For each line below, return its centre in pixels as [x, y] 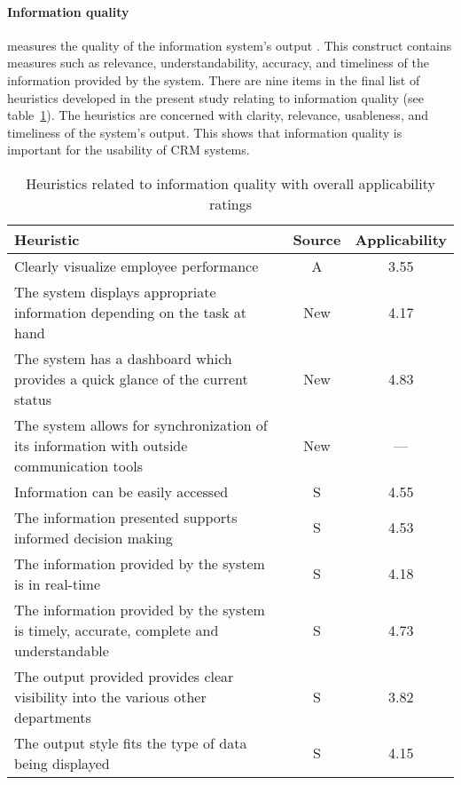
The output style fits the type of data [131, 742]
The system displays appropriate [115, 291]
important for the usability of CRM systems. [129, 150]
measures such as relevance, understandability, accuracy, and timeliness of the [218, 63]
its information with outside [101, 445]
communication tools [78, 465]
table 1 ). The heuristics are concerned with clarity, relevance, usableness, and [218, 115]
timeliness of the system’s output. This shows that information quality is [205, 132]
